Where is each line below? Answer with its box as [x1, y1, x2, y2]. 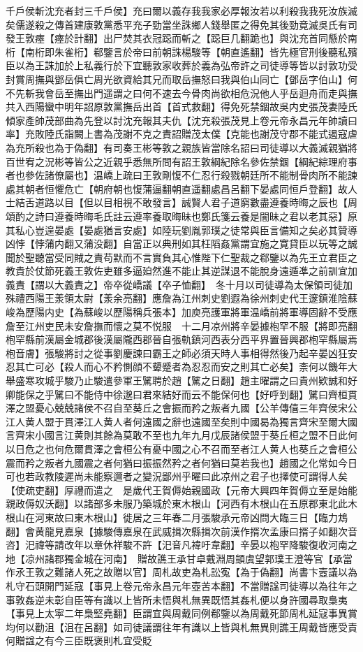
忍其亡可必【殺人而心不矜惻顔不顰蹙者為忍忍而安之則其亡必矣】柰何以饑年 [6, 359, 348, 374]
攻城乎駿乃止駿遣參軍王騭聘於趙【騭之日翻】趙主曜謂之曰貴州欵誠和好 [34, 373, 357, 388]
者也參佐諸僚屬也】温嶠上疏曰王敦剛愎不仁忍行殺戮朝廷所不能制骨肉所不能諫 [6, 168, 357, 182]
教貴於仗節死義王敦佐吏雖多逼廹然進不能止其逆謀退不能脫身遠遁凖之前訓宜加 [6, 263, 357, 278]
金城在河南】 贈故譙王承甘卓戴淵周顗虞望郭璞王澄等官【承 [73, 551, 343, 565]
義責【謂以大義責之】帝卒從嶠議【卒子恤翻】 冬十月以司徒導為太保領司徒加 [6, 277, 353, 291]
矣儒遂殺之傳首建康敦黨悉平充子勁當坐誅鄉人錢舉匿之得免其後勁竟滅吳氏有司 [6, 17, 357, 31]
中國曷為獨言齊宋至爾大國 [239, 414, 357, 428]
